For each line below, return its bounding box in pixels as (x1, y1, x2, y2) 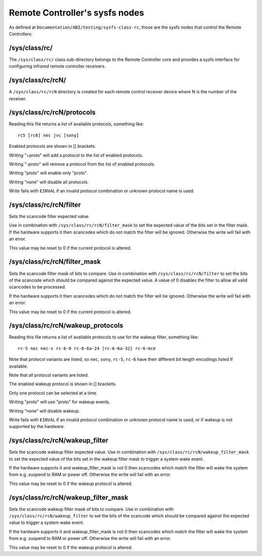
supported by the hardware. (9, 424, 65, 430)
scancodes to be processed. (9, 284, 66, 290)
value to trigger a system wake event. (9, 520, 84, 525)
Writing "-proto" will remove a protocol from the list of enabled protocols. (9, 161, 155, 167)
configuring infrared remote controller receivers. (9, 63, 106, 69)
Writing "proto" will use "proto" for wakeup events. (9, 399, 111, 405)
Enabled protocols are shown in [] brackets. (9, 143, 97, 149)
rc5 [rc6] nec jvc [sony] (17, 132, 80, 138)
